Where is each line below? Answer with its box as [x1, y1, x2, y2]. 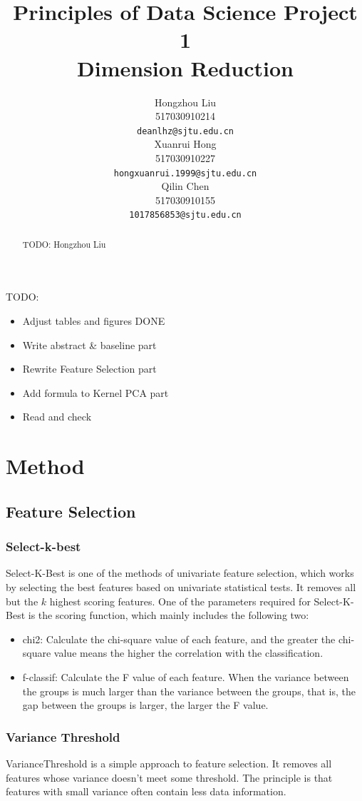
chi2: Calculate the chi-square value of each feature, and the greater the [22, 631, 336, 646]
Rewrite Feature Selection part [22, 361, 157, 376]
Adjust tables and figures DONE [22, 313, 165, 328]
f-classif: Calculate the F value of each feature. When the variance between [22, 669, 349, 684]
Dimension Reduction [77, 53, 294, 82]
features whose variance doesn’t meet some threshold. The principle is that [6, 770, 333, 785]
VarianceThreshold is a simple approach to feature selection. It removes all [6, 755, 332, 770]
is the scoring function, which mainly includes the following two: [28, 608, 309, 623]
